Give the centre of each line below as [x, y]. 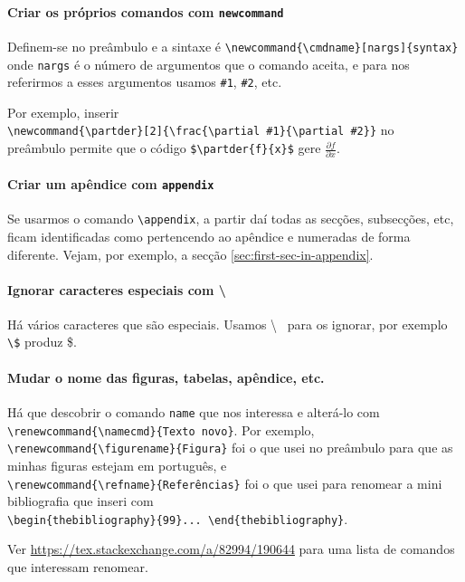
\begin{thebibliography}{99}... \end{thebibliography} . [178, 518]
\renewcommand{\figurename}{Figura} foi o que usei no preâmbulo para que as [230, 448]
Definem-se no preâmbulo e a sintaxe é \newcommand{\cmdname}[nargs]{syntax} [233, 46]
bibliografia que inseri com [81, 501]
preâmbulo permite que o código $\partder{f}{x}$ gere [164, 148]
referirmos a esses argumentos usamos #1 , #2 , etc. [145, 82]
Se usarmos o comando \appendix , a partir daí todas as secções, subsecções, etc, [231, 219]
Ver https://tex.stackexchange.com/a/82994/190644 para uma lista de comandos [231, 549]
